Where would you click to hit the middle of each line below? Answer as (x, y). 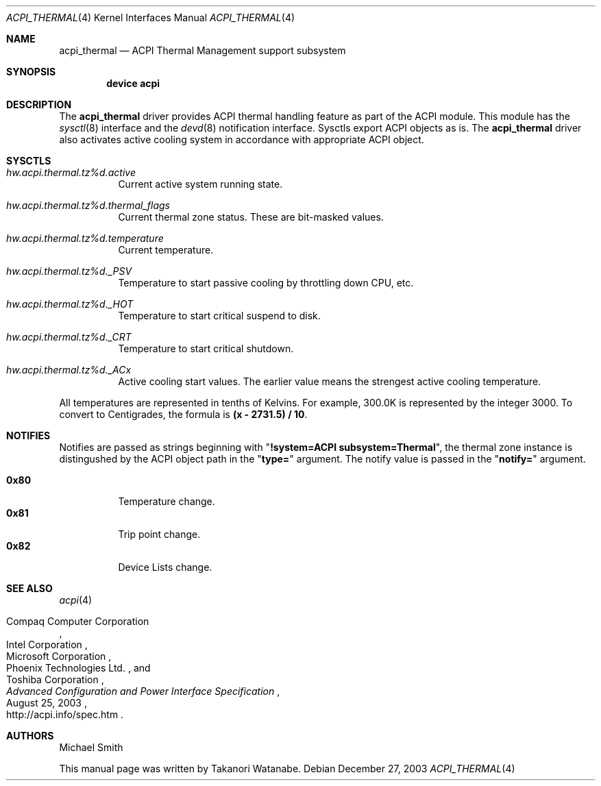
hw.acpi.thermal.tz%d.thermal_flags (88, 205)
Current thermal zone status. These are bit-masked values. (251, 217)
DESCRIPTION (39, 105)
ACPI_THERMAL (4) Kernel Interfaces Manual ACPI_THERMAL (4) (151, 17)
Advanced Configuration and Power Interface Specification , (143, 691)
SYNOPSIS (31, 72)
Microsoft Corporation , (59, 656)
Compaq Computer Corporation (78, 621)
